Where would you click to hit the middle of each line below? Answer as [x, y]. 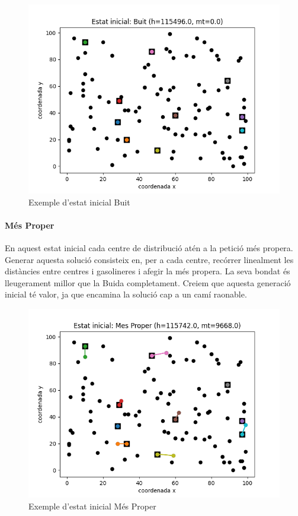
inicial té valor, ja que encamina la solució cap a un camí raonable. [126, 294]
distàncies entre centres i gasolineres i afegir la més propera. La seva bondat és [148, 271]
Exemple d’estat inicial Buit [79, 202]
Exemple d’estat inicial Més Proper [92, 506]
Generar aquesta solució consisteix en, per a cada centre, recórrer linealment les [149, 259]
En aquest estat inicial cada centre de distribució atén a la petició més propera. [149, 247]
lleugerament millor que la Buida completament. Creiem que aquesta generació [148, 282]
